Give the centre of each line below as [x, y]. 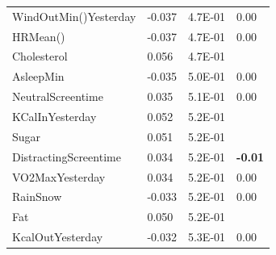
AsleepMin [38, 76]
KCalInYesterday [54, 116]
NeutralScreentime [58, 96]
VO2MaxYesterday [59, 176]
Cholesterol [40, 56]
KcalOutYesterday [58, 237]
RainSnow [37, 196]
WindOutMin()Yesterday [74, 16]
